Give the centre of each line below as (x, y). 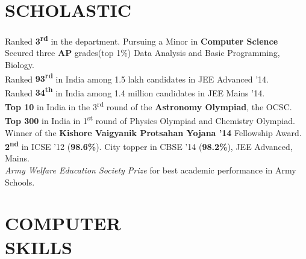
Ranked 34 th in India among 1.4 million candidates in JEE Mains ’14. (135, 92)
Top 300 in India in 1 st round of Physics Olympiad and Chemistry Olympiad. (150, 120)
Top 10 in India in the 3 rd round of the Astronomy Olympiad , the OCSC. (148, 106)
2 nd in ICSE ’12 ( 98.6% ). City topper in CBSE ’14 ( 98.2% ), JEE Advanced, (149, 145)
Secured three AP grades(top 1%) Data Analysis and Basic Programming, (142, 53)
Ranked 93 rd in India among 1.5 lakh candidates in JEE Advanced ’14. (137, 78)
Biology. (20, 64)
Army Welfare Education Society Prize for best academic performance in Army (151, 170)
